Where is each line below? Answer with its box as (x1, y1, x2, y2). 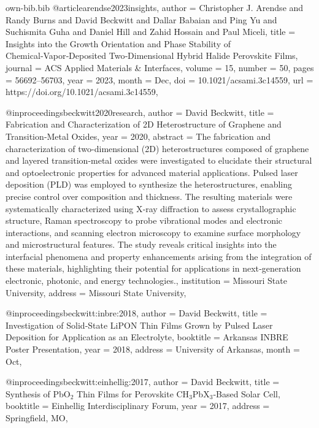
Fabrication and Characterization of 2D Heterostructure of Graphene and (6, 118, 282, 131)
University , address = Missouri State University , (6, 286, 186, 299)
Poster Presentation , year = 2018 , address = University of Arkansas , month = (6, 343, 300, 356)
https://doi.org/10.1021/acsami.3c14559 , (6, 85, 158, 98)
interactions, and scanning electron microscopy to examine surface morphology (6, 226, 301, 239)
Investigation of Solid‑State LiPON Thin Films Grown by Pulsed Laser (6, 318, 273, 331)
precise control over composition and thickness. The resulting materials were (6, 189, 293, 202)
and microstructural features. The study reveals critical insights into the (6, 238, 277, 251)
